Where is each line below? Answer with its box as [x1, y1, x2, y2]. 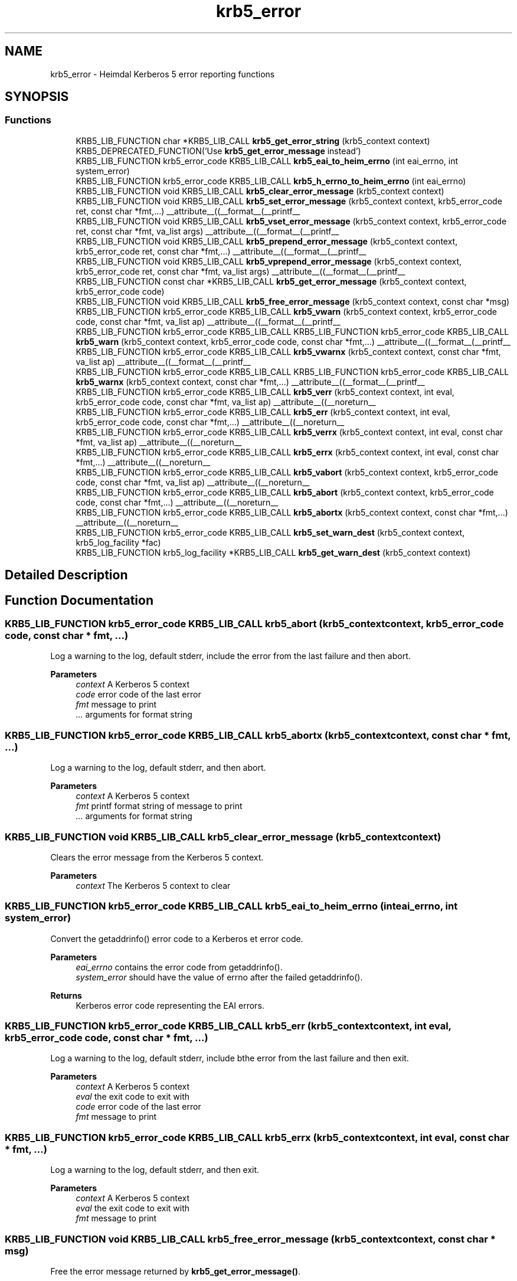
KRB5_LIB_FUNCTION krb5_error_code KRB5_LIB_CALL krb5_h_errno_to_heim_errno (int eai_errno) [76, 175, 466, 186]
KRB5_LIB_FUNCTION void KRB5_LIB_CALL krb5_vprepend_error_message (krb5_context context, [76, 256, 462, 266]
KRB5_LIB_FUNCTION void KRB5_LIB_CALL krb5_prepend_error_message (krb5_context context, [76, 236, 458, 246]
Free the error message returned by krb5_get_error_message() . [50, 1266, 301, 1276]
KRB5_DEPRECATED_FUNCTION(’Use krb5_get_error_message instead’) [76, 145, 361, 156]
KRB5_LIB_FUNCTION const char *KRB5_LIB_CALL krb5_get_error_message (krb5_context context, [76, 276, 467, 286]
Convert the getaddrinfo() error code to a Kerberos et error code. [50, 933, 303, 944]
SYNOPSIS [5, 89, 69, 105]
